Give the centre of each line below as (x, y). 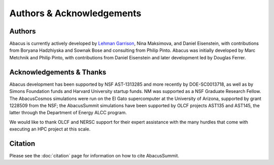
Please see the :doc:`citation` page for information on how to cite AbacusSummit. (94, 156)
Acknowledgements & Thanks (58, 72)
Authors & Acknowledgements (75, 13)
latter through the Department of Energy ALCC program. (68, 113)
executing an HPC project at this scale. (50, 129)
